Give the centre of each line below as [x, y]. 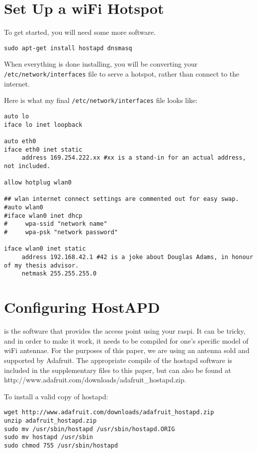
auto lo [17, 116]
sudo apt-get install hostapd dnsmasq [68, 48]
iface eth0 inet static [43, 149]
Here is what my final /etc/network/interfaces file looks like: [101, 100]
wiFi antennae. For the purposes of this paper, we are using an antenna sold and [127, 350]
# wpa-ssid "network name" [56, 224]
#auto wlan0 [24, 208]
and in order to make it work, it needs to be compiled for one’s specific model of [126, 340]
